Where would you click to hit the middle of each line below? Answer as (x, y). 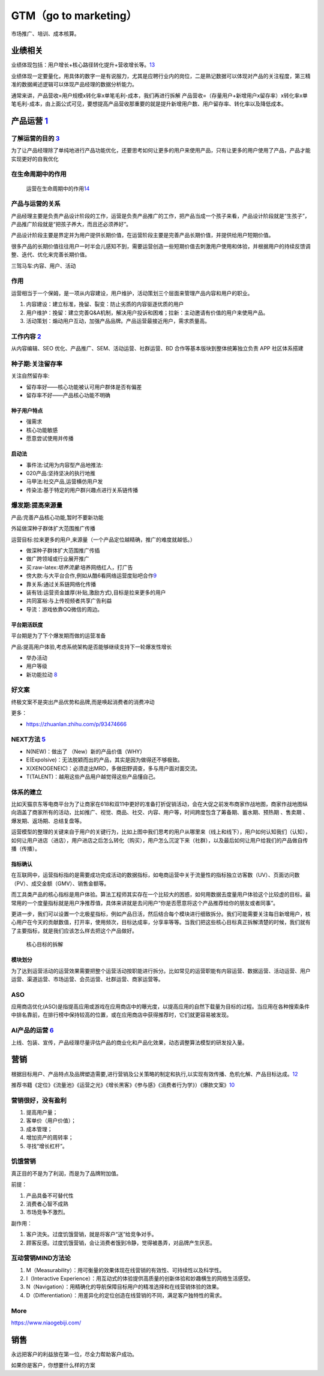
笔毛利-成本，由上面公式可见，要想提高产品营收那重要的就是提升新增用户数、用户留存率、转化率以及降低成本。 (149, 104)
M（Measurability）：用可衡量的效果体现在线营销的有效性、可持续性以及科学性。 (125, 1270)
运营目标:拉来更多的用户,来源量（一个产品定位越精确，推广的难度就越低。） (103, 539)
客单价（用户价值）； (51, 1121)
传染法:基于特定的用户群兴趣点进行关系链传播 (82, 490)
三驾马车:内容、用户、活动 (43, 266)
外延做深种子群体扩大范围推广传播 (53, 529)
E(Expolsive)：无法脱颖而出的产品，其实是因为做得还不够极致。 (104, 760)
